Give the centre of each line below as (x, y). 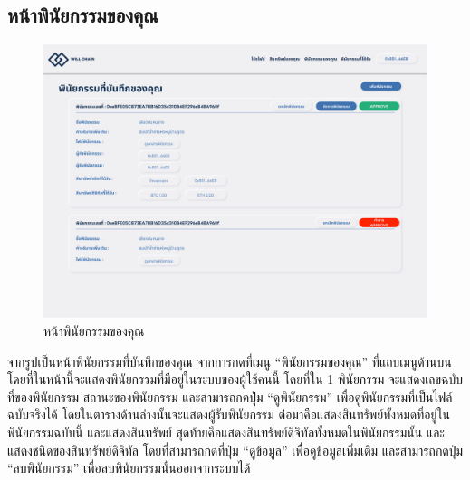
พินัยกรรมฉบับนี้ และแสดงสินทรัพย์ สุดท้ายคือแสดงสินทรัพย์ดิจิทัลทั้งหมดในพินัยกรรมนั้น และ (226, 432)
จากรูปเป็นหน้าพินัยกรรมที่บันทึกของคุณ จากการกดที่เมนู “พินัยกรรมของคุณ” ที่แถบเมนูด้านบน (230, 361)
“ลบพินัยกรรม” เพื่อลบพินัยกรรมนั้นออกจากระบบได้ (129, 468)
